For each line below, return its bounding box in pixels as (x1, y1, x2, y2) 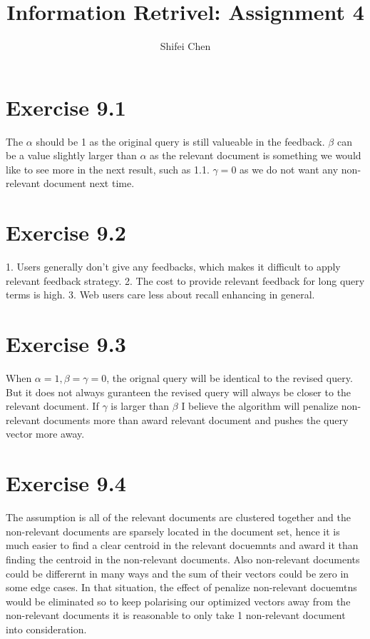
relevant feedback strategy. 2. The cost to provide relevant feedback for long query (6, 273, 365, 288)
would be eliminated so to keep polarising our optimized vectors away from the (6, 593, 351, 608)
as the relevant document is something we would (150, 148, 361, 163)
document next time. (43, 176, 135, 191)
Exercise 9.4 (6, 468, 126, 498)
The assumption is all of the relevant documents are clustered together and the (6, 510, 351, 525)
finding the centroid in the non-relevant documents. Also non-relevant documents (6, 551, 360, 566)
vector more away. (6, 426, 85, 441)
